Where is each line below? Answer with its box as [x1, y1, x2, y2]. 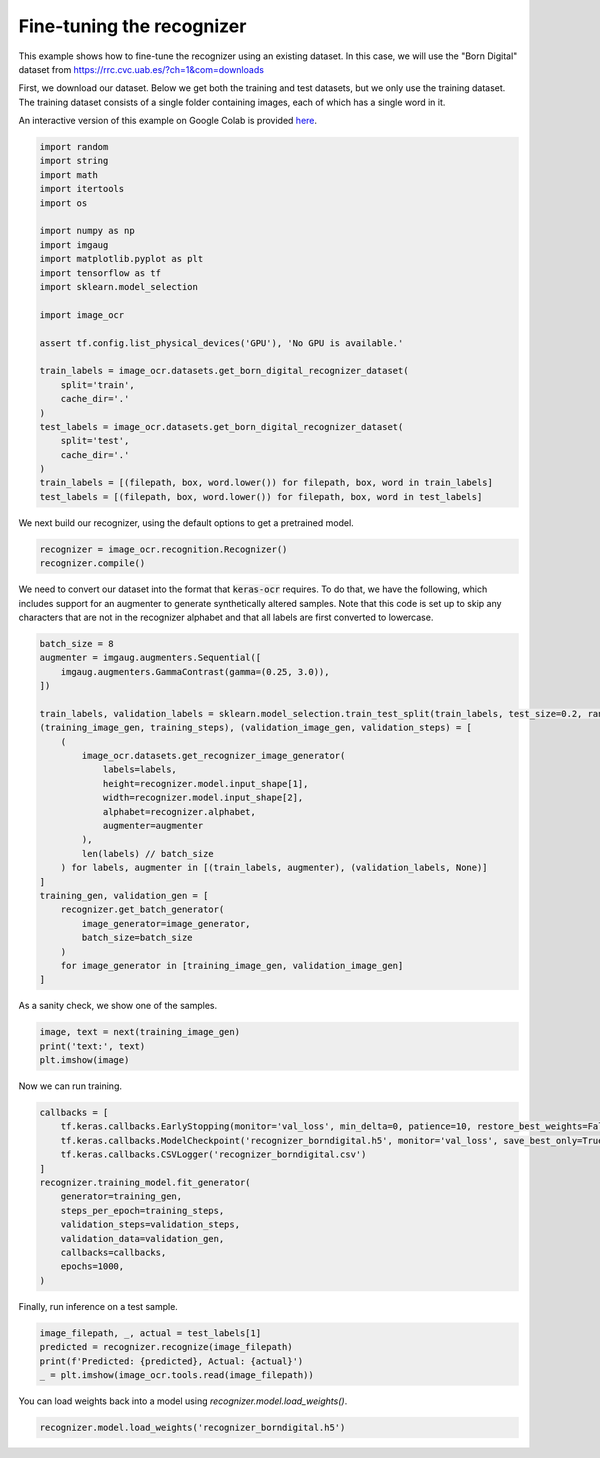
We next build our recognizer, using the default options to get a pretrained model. [18, 516, 354, 529]
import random [39, 141, 109, 153]
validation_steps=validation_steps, [60, 1219, 240, 1230]
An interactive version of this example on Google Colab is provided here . [18, 115, 318, 127]
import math [39, 169, 99, 180]
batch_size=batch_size [81, 932, 194, 944]
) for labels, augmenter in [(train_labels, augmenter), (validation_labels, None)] [60, 862, 489, 874]
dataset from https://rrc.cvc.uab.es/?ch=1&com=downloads [18, 63, 265, 75]
